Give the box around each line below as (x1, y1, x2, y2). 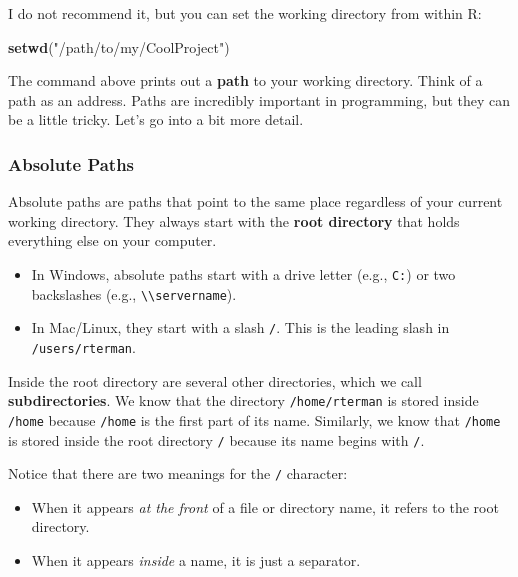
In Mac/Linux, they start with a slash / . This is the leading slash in (31, 317, 450, 338)
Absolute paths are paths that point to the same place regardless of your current (8, 191, 503, 212)
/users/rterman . (31, 336, 136, 357)
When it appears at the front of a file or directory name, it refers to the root (31, 496, 499, 517)
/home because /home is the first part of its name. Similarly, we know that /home (8, 409, 501, 430)
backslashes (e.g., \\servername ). (31, 283, 237, 304)
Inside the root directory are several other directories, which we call (8, 370, 422, 391)
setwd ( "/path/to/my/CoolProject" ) (8, 36, 230, 57)
